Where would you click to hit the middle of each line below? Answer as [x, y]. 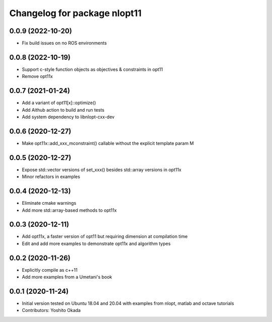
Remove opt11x [37, 76]
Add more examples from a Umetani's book [67, 277]
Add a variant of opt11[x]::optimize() [59, 103]
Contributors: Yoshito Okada [51, 310]
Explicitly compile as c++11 [50, 270]
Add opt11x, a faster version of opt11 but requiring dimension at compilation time [105, 236]
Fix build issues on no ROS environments [64, 43]
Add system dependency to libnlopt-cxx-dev [68, 117]
